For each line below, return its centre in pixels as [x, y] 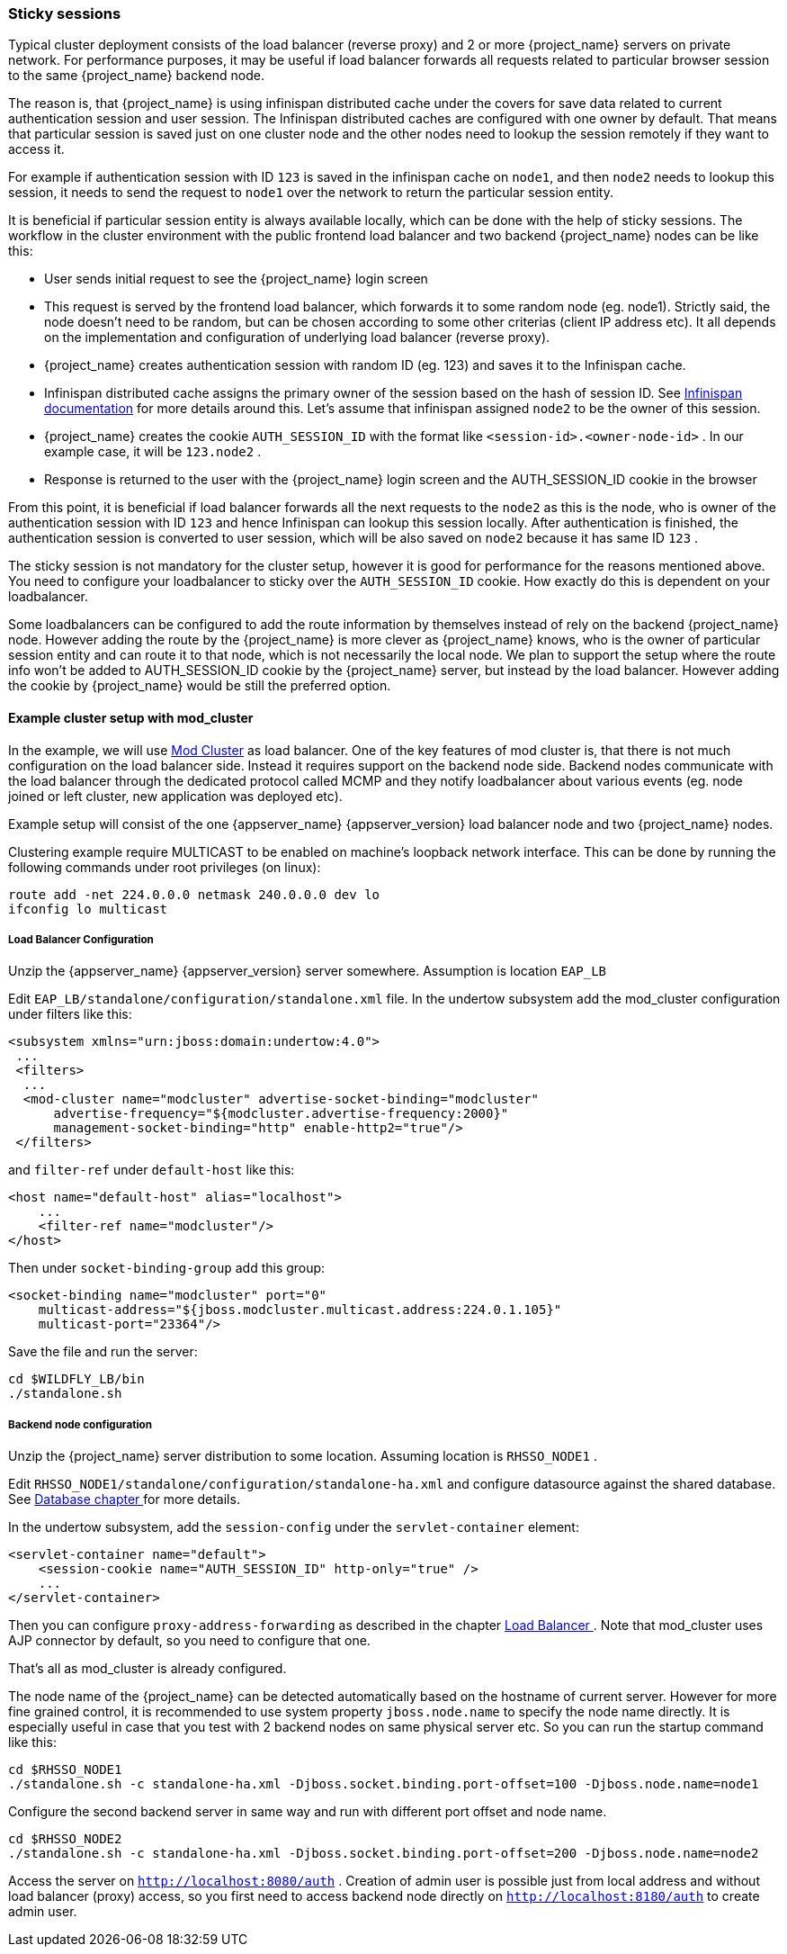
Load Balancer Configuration [81, 939]
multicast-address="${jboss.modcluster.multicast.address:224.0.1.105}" [300, 1310]
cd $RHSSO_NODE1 [65, 1770]
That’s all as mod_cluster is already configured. [148, 1669]
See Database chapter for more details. [124, 1499]
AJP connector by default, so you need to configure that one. [189, 1641]
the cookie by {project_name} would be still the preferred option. [200, 686]
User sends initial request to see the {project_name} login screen [236, 279]
